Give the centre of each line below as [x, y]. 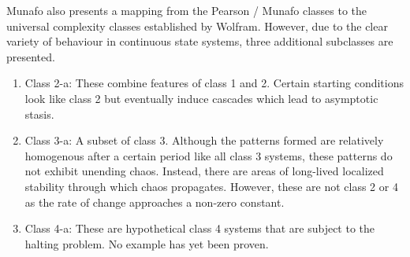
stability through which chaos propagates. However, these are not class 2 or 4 [211, 186]
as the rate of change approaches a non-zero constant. [155, 202]
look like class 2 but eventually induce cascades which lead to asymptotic [201, 98]
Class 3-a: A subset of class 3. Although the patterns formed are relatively [204, 140]
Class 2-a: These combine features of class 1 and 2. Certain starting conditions [214, 83]
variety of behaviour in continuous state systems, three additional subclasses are [200, 41]
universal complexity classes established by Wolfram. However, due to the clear [197, 26]
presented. [31, 56]
